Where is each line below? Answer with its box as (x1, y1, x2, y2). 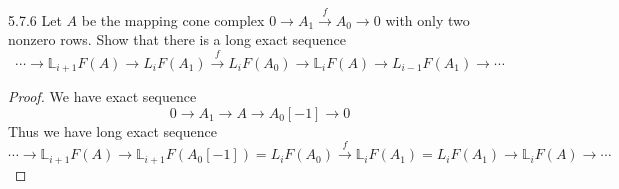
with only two (385, 9, 470, 30)
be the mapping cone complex (81, 9, 265, 30)
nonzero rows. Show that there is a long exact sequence (8, 29, 346, 50)
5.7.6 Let (8, 9, 62, 30)
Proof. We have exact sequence (8, 86, 197, 107)
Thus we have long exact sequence (8, 120, 217, 141)
